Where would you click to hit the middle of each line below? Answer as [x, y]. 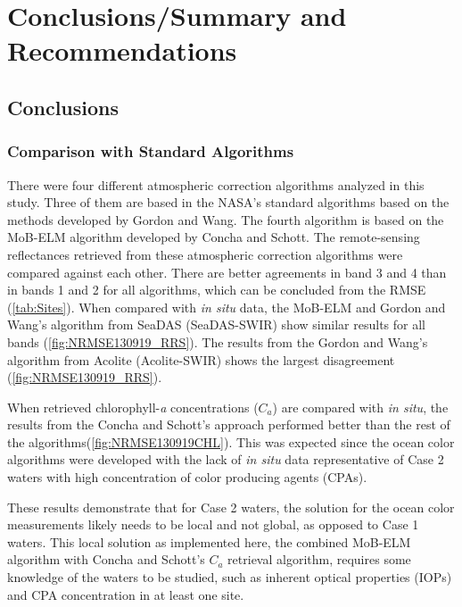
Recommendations [122, 50]
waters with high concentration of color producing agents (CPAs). [187, 477]
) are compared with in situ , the [360, 407]
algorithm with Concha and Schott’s [106, 559]
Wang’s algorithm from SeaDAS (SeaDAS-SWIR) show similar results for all [217, 324]
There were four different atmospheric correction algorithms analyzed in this [216, 184]
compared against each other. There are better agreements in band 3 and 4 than [227, 272]
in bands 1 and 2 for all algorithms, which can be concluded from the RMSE [217, 290]
